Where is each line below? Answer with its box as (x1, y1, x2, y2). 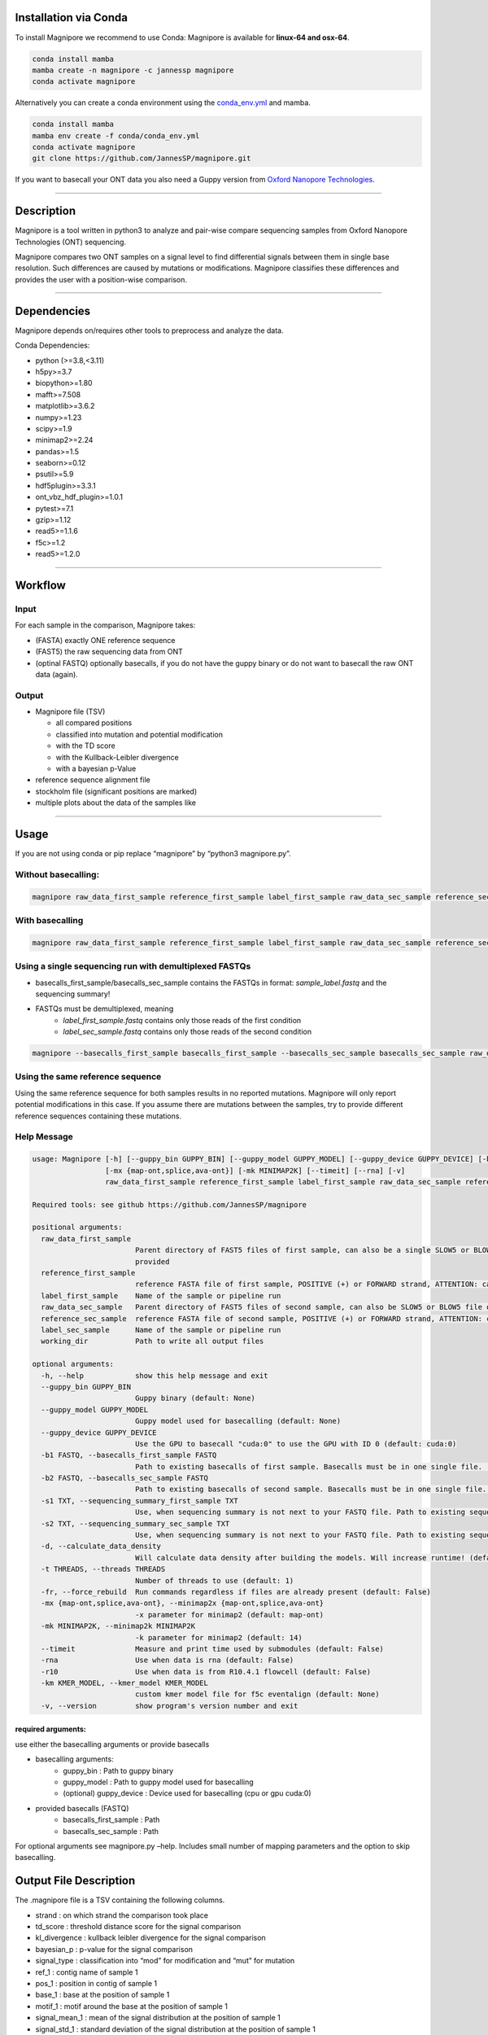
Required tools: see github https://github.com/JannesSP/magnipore (32, 1200, 307, 1209)
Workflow (15, 579, 67, 593)
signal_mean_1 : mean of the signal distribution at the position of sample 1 (35, 2013, 281, 2023)
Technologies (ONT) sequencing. (15, 237, 126, 247)
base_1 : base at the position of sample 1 (35, 1990, 170, 2000)
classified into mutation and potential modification (55, 729, 224, 739)
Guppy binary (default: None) (134, 1394, 255, 1403)
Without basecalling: (15, 869, 100, 880)
